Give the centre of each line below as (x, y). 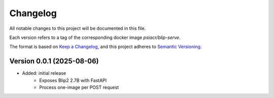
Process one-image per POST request (79, 87)
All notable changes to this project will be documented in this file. (78, 28)
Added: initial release (44, 73)
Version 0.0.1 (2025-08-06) (54, 61)
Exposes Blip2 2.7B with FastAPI (73, 80)
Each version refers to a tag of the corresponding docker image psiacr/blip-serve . (95, 37)
